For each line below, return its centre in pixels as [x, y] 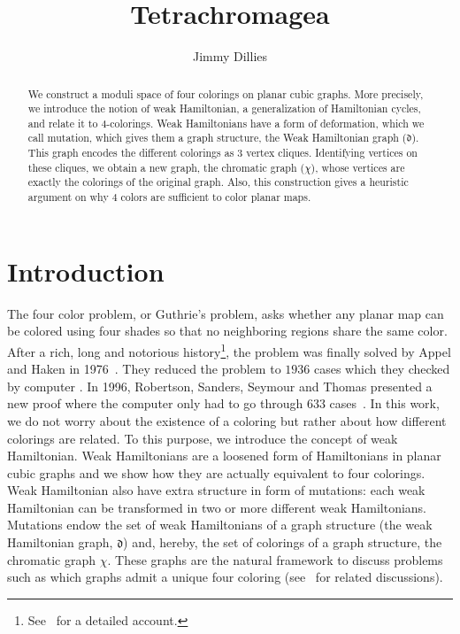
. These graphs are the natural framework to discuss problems [275, 559]
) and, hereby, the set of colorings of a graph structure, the [283, 542]
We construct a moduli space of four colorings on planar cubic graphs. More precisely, [226, 93]
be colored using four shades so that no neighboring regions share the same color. [227, 331]
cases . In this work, [384, 403]
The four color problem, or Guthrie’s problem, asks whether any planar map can [226, 313]
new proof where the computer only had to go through [155, 403]
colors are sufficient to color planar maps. [216, 197]
